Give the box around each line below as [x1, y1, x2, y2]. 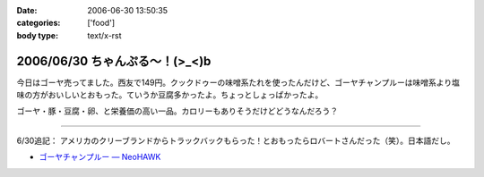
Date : [16, 5, 38, 15]
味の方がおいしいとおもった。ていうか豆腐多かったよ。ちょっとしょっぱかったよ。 [16, 89, 324, 100]
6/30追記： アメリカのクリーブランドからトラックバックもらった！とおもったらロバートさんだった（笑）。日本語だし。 [16, 135, 455, 146]
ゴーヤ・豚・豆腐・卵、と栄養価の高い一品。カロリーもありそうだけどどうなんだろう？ [16, 105, 339, 116]
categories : [16, 18, 61, 29]
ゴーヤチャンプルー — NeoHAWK [39, 152, 161, 163]
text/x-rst [87, 29, 122, 40]
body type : [16, 29, 58, 40]
